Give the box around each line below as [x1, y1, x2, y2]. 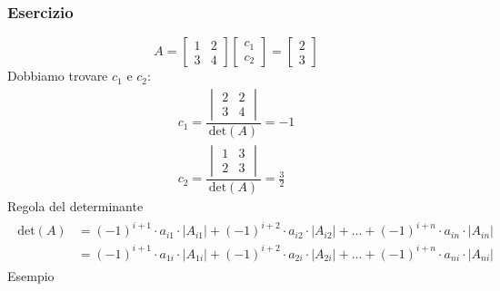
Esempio [7, 266, 55, 285]
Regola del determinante [7, 196, 144, 215]
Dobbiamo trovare [7, 66, 108, 85]
